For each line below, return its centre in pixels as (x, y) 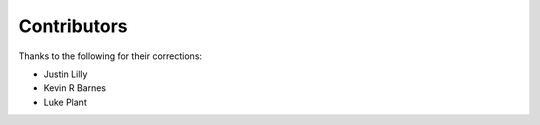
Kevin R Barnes (75, 88)
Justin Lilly (65, 74)
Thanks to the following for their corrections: (110, 56)
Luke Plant (65, 102)
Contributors (73, 26)
